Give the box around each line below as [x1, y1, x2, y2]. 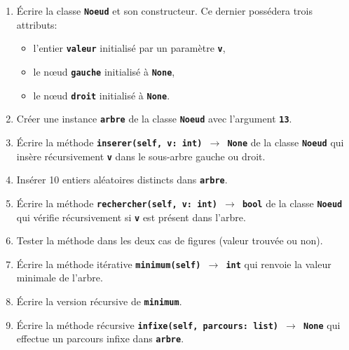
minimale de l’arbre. [16, 270, 103, 285]
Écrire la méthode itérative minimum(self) [16, 256, 201, 271]
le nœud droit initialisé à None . [33, 87, 170, 102]
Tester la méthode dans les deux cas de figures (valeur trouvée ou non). [16, 233, 323, 248]
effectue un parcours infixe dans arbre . [16, 331, 184, 346]
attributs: [16, 17, 57, 31]
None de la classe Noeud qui [227, 134, 344, 149]
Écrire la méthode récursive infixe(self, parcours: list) [16, 317, 278, 332]
